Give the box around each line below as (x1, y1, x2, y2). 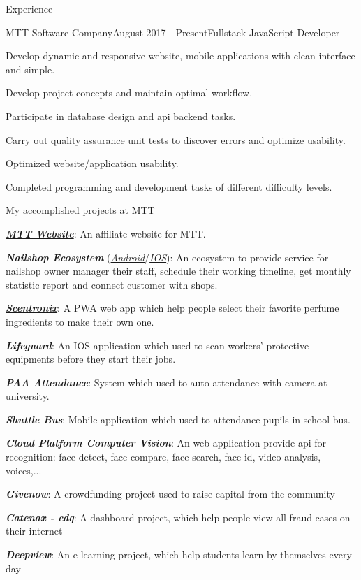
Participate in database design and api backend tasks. (6, 108, 236, 123)
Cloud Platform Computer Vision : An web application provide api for (6, 435, 327, 450)
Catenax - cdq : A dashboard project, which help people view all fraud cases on (6, 509, 351, 524)
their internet (6, 523, 63, 538)
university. (6, 389, 50, 403)
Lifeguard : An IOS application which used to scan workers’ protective (6, 338, 309, 352)
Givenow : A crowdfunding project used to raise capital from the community (6, 486, 335, 501)
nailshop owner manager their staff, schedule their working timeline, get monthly (6, 263, 351, 278)
